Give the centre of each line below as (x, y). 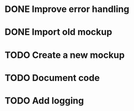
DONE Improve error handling (67, 9)
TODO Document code (52, 78)
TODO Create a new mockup (65, 55)
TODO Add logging (44, 100)
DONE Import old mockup (58, 32)
